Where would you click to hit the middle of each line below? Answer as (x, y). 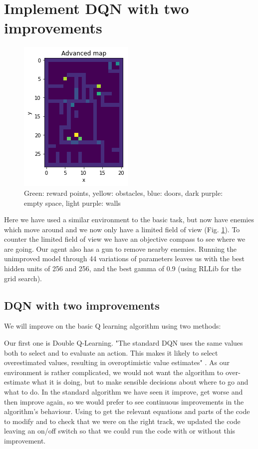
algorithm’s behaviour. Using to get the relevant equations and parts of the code (127, 411)
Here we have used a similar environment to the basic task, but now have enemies (129, 220)
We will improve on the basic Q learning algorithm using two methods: (113, 326)
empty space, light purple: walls (72, 203)
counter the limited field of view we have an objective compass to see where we (125, 239)
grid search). (23, 278)
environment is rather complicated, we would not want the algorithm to (114, 372)
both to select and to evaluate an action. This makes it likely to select (111, 352)
